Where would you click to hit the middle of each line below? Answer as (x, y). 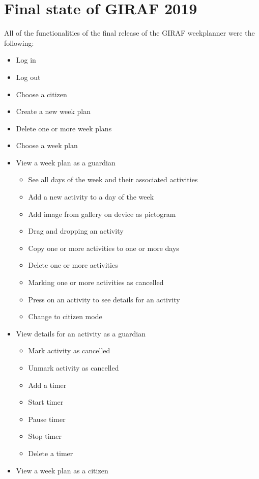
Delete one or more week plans (64, 128)
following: (19, 43)
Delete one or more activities (73, 265)
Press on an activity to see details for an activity (104, 299)
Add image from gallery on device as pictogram (102, 214)
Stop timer (45, 436)
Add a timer (47, 385)
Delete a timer (51, 453)
